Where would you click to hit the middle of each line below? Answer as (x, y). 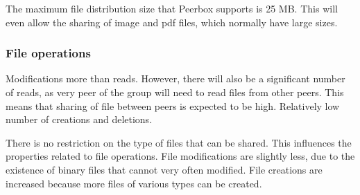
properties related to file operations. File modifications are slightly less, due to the (180, 156)
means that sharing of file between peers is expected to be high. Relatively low (173, 105)
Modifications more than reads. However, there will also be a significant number (175, 78)
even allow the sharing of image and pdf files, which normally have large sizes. (172, 22)
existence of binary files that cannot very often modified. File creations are (164, 169)
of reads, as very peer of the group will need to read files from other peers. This (175, 92)
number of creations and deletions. (79, 119)
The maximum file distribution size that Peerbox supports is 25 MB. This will (172, 8)
